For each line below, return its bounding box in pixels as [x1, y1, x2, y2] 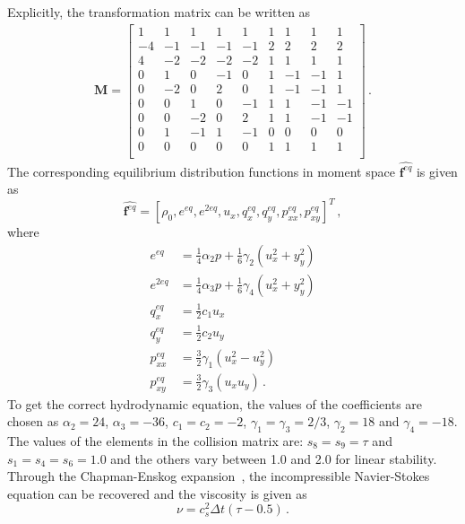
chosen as [7, 412, 59, 431]
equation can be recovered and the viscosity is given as [7, 484, 307, 502]
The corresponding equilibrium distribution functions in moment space [7, 162, 395, 180]
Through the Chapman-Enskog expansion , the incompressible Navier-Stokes [7, 467, 430, 485]
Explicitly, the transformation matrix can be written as [7, 3, 311, 21]
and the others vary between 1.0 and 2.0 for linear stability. [110, 449, 437, 467]
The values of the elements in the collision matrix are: [7, 431, 304, 450]
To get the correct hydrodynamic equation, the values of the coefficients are [7, 394, 423, 413]
